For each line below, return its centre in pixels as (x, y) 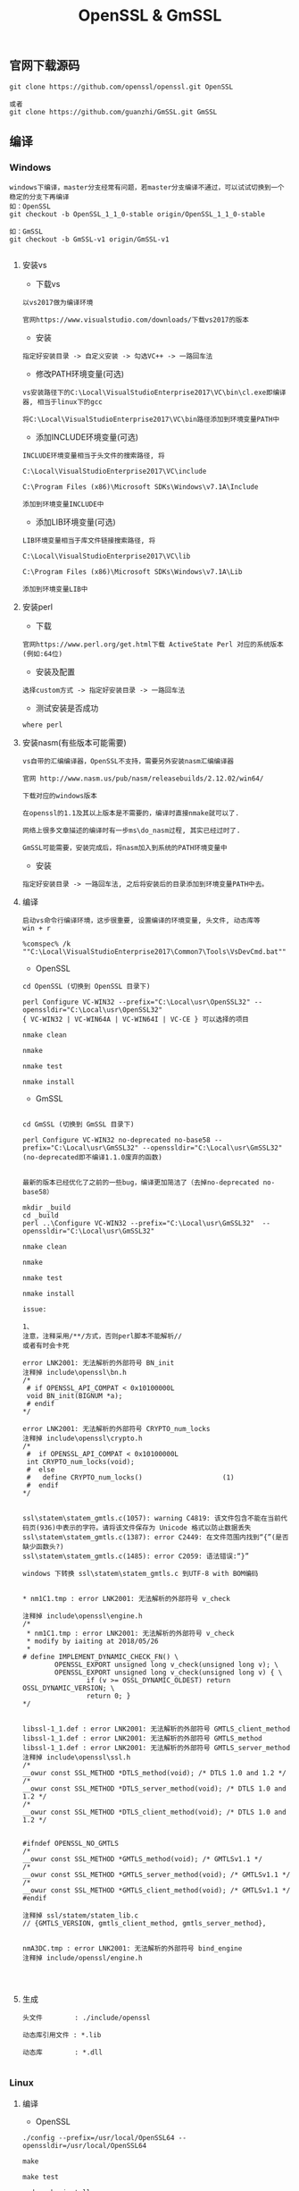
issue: (34, 1310)
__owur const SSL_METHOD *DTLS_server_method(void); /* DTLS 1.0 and (154, 1789)
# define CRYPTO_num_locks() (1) (130, 1478)
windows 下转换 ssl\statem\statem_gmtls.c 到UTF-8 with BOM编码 (140, 1574)
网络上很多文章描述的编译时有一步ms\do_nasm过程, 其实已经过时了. (131, 831)
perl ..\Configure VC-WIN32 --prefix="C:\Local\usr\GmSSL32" (138, 1224)
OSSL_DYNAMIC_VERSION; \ (68, 1689)
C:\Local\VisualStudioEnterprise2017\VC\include (114, 472)
